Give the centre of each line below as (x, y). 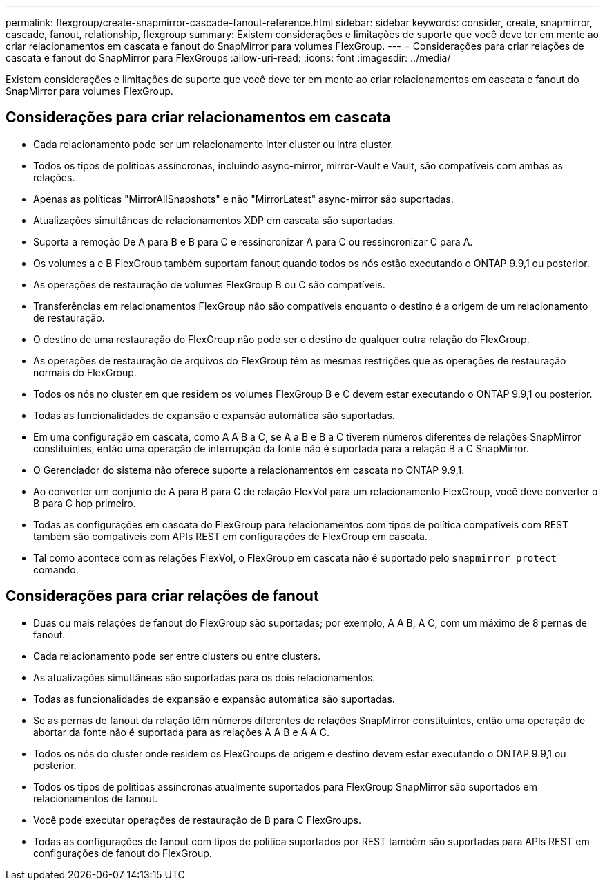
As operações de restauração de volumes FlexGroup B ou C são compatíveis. (209, 284)
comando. (56, 569)
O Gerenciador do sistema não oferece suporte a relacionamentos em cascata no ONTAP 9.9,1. (249, 470)
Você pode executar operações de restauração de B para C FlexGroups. (197, 820)
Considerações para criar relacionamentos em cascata (198, 118)
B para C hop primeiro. (85, 503)
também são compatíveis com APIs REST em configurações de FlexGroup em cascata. (230, 536)
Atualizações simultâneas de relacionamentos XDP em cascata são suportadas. (214, 220)
